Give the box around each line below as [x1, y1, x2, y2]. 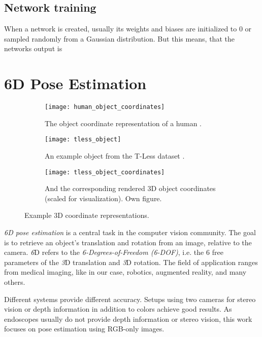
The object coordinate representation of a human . [45, 118, 202, 128]
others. [4, 277, 25, 287]
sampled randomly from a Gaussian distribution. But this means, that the [4, 33, 235, 44]
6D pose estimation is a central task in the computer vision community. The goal [4, 227, 256, 238]
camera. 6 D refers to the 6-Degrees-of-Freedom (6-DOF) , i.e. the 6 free [4, 247, 223, 257]
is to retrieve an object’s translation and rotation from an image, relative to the [4, 237, 252, 247]
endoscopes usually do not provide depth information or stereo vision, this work [4, 313, 252, 324]
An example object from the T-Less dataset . [45, 151, 185, 161]
